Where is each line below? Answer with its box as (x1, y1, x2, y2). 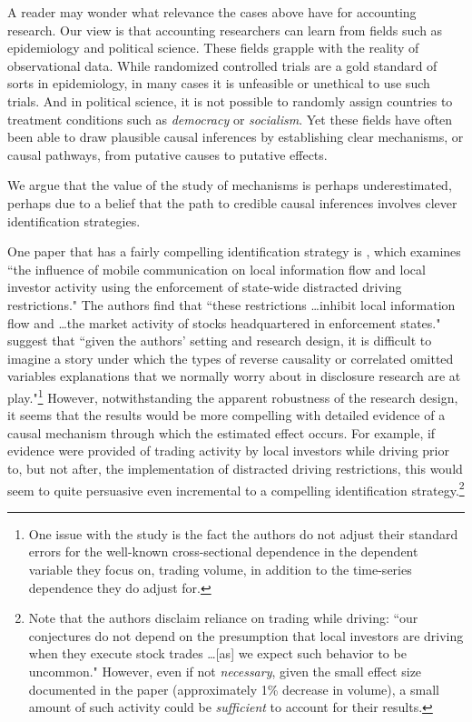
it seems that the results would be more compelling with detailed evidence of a (7, 406, 446, 425)
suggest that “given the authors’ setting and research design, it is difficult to (7, 331, 432, 350)
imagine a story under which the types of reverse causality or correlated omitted (7, 348, 454, 367)
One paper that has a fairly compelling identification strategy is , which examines (7, 242, 461, 261)
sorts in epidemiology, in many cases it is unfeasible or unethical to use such (7, 74, 430, 93)
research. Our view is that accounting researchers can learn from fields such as (7, 20, 443, 39)
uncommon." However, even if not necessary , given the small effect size (28, 661, 422, 680)
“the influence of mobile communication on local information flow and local (7, 259, 426, 278)
